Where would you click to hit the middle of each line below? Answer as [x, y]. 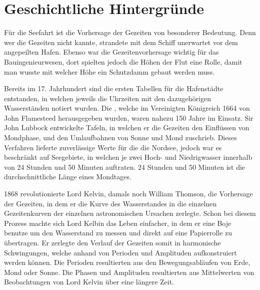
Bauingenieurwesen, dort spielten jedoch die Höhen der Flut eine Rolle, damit [123, 61]
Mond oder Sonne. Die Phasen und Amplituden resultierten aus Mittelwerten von [129, 272]
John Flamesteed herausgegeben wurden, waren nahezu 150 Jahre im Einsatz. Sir [129, 117]
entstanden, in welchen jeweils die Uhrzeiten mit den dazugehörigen [107, 98]
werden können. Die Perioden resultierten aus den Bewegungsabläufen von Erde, [127, 262]
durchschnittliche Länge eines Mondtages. [68, 177]
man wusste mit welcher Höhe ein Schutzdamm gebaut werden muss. [109, 71]
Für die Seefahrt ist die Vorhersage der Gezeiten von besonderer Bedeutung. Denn [130, 32]
